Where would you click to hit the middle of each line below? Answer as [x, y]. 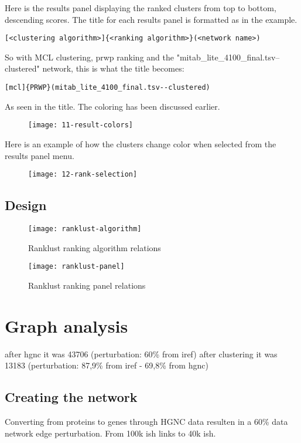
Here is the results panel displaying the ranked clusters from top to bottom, [141, 8]
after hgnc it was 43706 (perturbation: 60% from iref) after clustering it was [141, 354]
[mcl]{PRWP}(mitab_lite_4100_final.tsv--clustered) [107, 88]
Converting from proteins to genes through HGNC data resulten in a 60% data [146, 421]
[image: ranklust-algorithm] [85, 229]
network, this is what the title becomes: [113, 68]
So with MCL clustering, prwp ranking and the [89, 57]
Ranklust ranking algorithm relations [95, 247]
